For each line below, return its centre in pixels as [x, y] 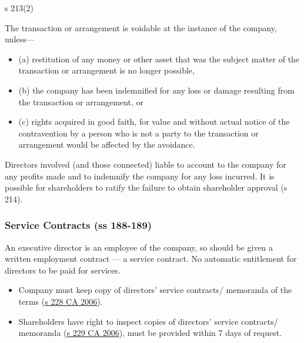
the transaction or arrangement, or [81, 101]
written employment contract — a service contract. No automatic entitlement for [151, 259]
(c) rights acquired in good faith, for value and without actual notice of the [154, 121]
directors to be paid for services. [63, 270]
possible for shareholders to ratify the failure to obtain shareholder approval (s [146, 187]
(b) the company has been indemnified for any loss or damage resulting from [156, 90]
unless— [20, 39]
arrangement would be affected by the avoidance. [107, 144]
